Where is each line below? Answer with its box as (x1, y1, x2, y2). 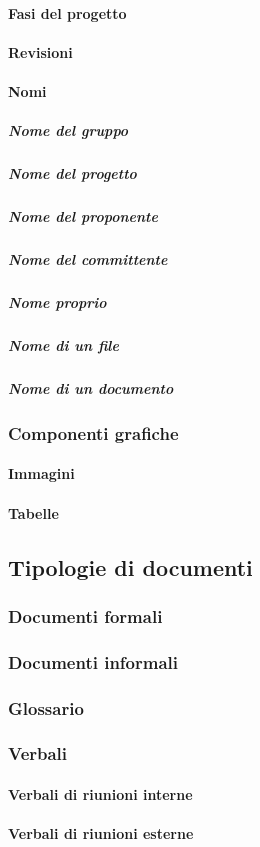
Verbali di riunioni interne (8, 783, 193, 804)
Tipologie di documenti (8, 551, 253, 582)
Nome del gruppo (8, 120, 129, 141)
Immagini (8, 463, 75, 484)
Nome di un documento (8, 377, 174, 398)
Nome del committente (8, 249, 168, 270)
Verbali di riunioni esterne (8, 823, 194, 844)
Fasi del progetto (8, 2, 127, 23)
